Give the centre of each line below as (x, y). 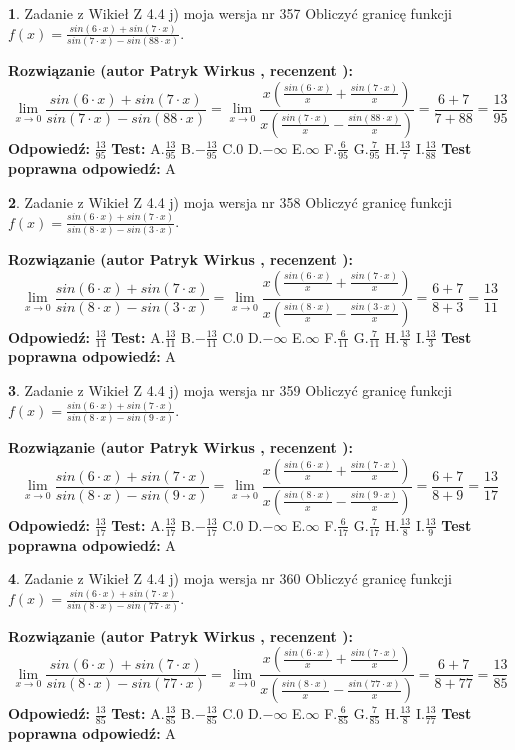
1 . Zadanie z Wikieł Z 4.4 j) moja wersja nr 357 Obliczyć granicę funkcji (230, 13)
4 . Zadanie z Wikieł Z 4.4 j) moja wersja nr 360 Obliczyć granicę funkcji (230, 578)
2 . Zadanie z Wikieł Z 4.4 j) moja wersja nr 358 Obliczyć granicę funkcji (230, 201)
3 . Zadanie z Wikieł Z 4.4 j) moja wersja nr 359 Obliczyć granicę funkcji (230, 389)
